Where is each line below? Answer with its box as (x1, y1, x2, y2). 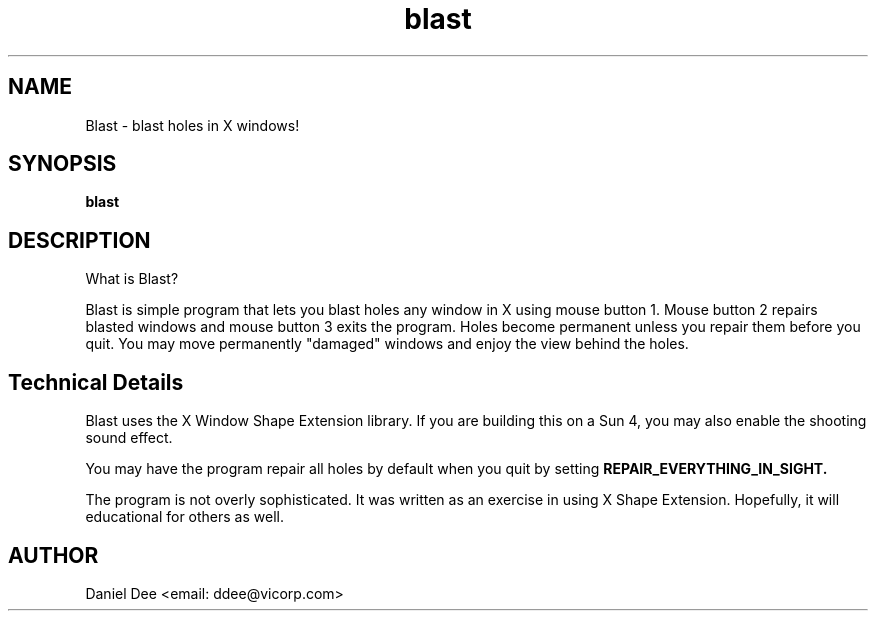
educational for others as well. (85, 508, 284, 526)
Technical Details (8, 369, 184, 395)
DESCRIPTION (8, 227, 151, 253)
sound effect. (85, 429, 173, 447)
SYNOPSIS (8, 151, 117, 177)
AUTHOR (8, 542, 99, 568)
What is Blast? (85, 270, 179, 288)
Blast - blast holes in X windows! (85, 116, 300, 134)
